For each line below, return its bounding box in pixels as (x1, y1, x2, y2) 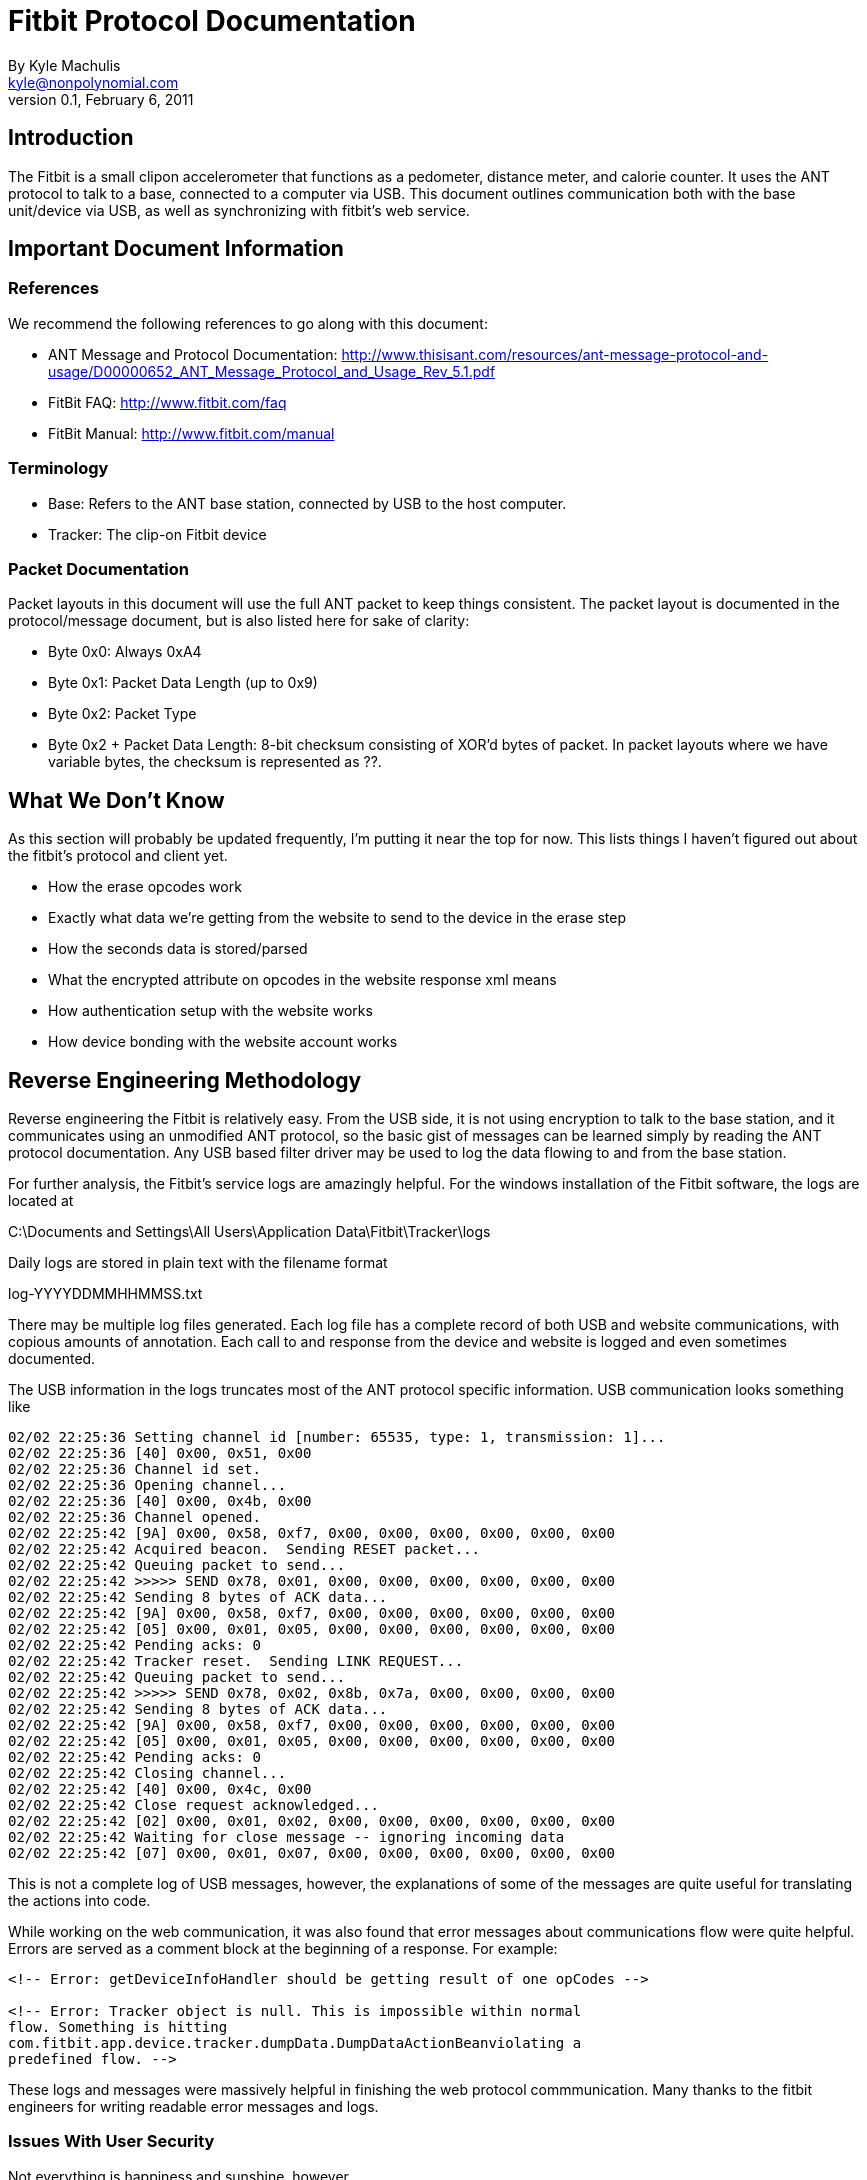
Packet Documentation (8, 558, 189, 579)
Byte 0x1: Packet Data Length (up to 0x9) (48, 674, 318, 692)
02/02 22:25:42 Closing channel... (8, 1765, 287, 1781)
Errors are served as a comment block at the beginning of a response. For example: (8, 1940, 558, 1957)
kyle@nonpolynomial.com (8, 73, 179, 91)
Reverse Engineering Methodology (8, 1067, 362, 1093)
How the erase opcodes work (48, 878, 242, 896)
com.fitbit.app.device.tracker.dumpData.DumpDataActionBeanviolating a (8, 2035, 582, 2051)
